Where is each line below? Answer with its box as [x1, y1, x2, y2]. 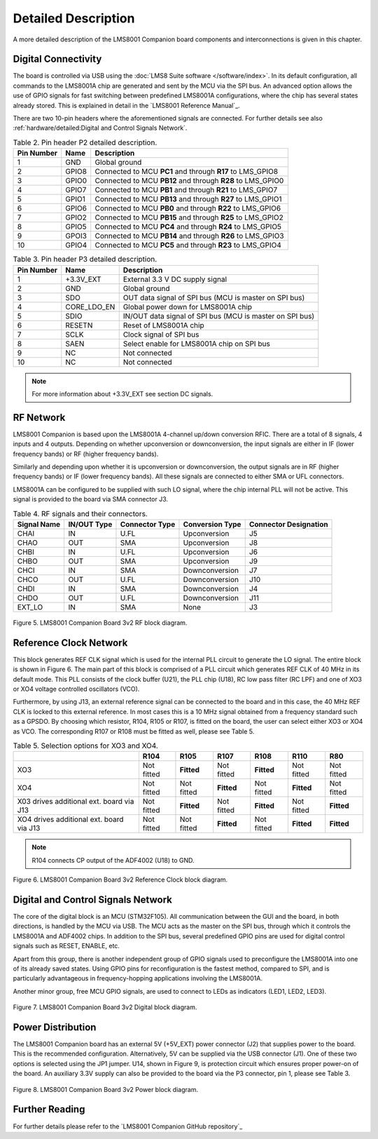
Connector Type [120, 519, 176, 529]
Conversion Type [183, 519, 241, 529]
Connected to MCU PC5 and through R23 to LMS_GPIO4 [94, 241, 281, 250]
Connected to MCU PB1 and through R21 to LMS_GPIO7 [94, 185, 278, 195]
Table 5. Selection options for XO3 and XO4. [13, 741, 159, 750]
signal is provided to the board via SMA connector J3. [13, 495, 168, 504]
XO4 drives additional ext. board [17, 814, 124, 824]
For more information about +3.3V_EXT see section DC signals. [31, 389, 213, 398]
